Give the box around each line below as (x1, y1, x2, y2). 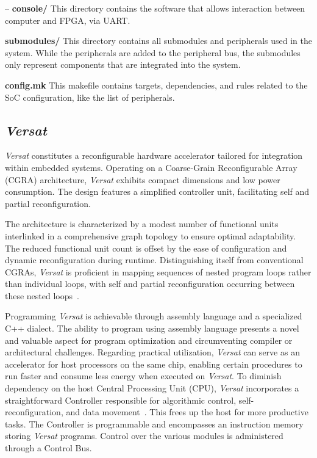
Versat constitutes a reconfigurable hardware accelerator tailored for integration (5, 149, 303, 162)
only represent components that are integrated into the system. (5, 58, 241, 71)
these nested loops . (5, 289, 79, 302)
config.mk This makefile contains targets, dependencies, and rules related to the (5, 78, 308, 91)
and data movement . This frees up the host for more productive (66, 405, 308, 418)
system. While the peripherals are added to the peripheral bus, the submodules (5, 46, 301, 59)
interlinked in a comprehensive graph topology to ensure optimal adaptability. (5, 229, 296, 242)
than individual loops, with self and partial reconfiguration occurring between (5, 277, 295, 290)
